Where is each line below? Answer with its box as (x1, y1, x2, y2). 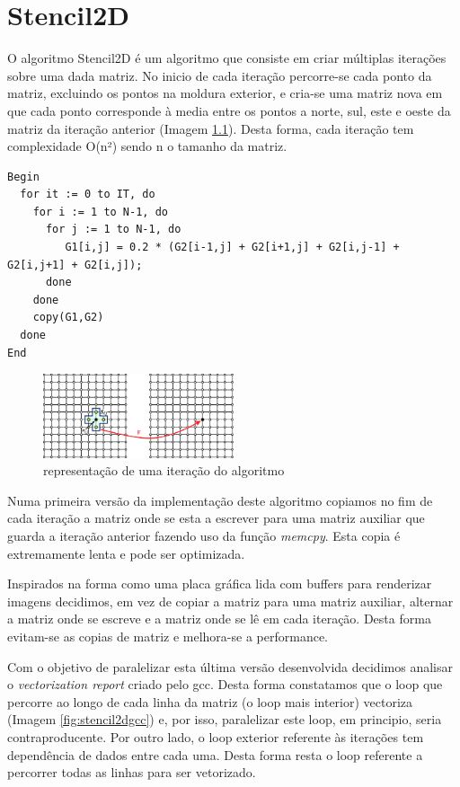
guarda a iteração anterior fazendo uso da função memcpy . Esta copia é (7, 526, 401, 545)
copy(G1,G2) (32, 311, 104, 324)
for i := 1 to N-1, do (32, 205, 168, 218)
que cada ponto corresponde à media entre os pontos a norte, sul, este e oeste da (7, 101, 451, 119)
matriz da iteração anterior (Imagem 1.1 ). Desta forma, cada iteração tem (7, 119, 414, 137)
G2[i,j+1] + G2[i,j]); (7, 258, 143, 271)
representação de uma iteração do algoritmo (43, 461, 285, 480)
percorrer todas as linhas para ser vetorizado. (7, 763, 256, 782)
